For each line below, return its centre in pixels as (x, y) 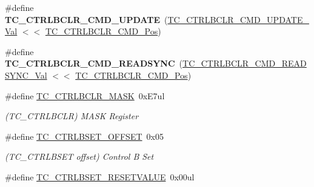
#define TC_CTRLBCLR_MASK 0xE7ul (85, 95)
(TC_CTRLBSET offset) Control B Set (79, 156)
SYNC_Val (26, 75)
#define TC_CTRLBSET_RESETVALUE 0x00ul (100, 176)
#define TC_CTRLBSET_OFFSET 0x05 (84, 136)
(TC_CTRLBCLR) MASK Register (72, 116)
